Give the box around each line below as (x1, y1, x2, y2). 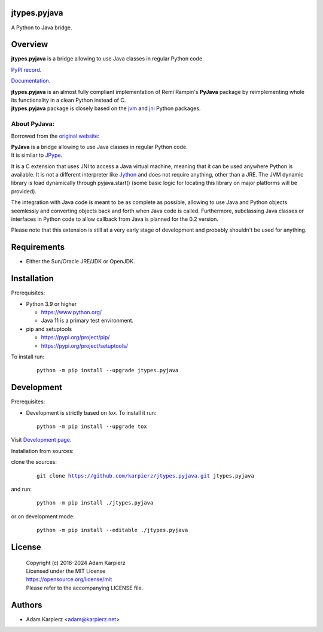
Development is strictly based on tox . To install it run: (26, 409, 157, 416)
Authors (11, 600, 42, 610)
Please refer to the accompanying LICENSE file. (26, 584, 144, 591)
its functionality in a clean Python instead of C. (11, 96, 126, 104)
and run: (11, 485, 32, 493)
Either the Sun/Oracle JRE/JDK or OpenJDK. (26, 258, 135, 265)
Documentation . (11, 77, 51, 84)
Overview (11, 39, 48, 50)
